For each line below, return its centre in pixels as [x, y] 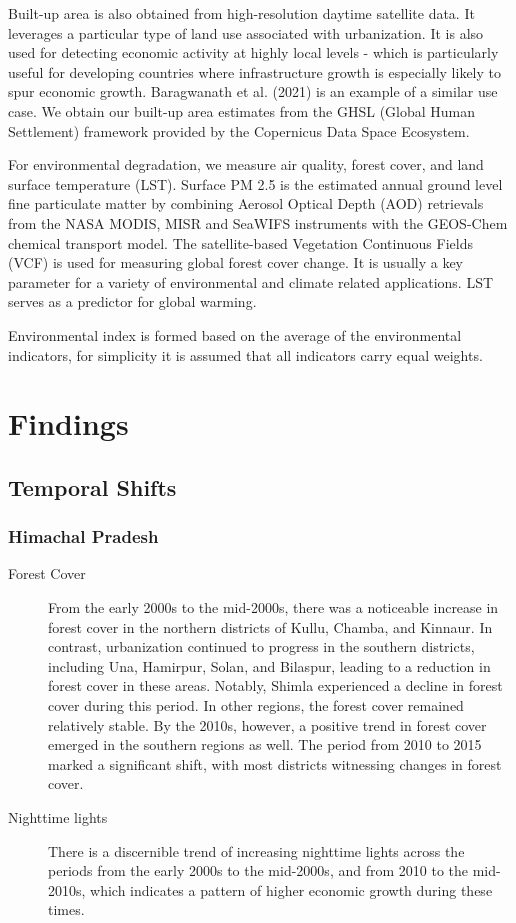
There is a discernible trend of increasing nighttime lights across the [256, 850]
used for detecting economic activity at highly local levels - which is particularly [253, 52]
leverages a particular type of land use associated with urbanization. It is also [246, 32]
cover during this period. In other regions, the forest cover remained [256, 705]
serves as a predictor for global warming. [132, 301]
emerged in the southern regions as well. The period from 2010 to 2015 [265, 744]
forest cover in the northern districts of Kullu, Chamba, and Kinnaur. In [270, 626]
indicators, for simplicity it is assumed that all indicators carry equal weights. [245, 354]
